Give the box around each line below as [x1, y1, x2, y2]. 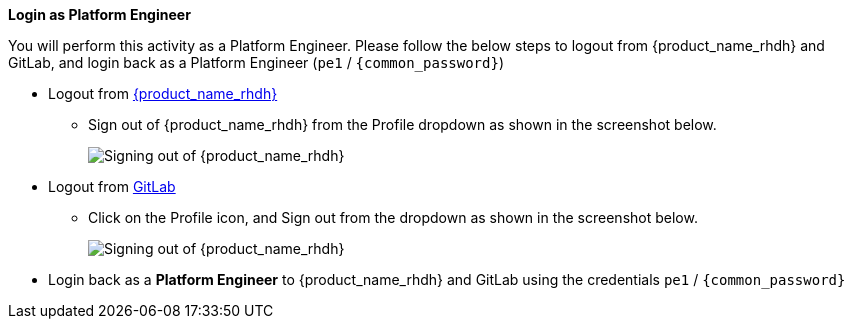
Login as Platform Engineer [8, 6, 191, 23]
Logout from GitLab [48, 178, 176, 195]
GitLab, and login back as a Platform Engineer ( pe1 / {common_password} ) [8, 54, 505, 71]
